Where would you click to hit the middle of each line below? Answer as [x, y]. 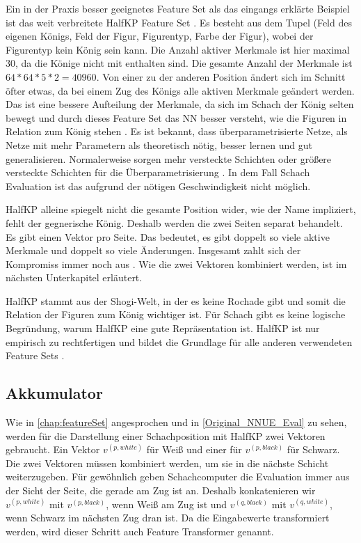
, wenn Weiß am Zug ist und [167, 504]
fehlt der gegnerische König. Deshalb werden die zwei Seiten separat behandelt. [174, 222]
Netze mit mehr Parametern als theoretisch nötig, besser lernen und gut [159, 144]
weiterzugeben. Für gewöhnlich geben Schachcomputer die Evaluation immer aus [178, 477]
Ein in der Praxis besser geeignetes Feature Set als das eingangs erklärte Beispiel [178, 8]
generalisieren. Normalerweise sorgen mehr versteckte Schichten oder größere [169, 158]
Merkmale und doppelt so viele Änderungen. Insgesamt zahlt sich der [153, 250]
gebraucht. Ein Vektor [53, 449]
